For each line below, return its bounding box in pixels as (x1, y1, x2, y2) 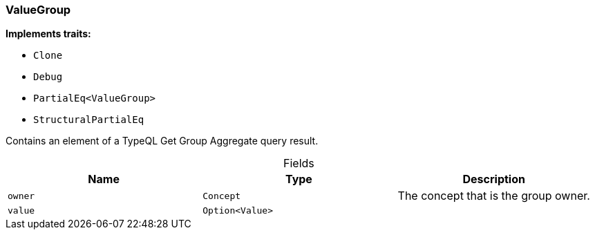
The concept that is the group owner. (397, 189, 590, 203)
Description (462, 172, 525, 187)
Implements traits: (6, 28, 91, 40)
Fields (283, 156, 314, 171)
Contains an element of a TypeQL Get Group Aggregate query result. (6, 135, 319, 147)
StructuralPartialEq (33, 114, 144, 126)
